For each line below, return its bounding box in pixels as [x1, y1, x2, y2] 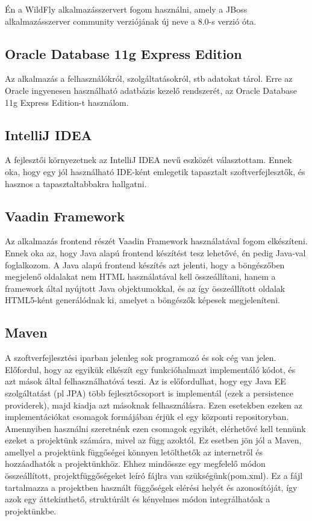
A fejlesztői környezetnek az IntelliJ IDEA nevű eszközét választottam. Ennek [5, 153, 292, 166]
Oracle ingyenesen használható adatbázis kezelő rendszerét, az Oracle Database [5, 84, 297, 96]
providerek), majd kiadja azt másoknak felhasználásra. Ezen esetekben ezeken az [5, 398, 302, 411]
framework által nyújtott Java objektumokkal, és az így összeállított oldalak [5, 282, 285, 294]
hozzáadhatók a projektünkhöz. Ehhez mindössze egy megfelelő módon [5, 457, 266, 470]
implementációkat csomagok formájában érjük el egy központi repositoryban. [5, 410, 289, 423]
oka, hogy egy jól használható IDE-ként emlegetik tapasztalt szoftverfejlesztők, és [5, 165, 305, 177]
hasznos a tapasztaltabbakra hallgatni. [5, 177, 147, 190]
